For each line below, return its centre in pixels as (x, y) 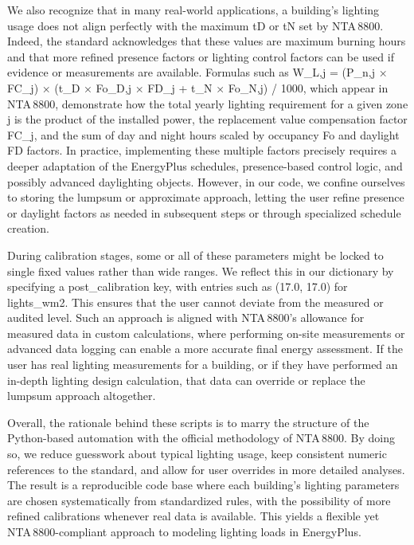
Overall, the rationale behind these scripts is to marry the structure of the (188, 422)
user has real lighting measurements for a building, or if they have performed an (203, 365)
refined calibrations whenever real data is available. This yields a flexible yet (193, 516)
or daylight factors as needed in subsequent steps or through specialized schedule (204, 212)
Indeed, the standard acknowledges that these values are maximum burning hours (207, 41)
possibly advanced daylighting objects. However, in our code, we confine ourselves (206, 181)
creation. (28, 228)
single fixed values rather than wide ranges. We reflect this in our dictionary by (201, 271)
